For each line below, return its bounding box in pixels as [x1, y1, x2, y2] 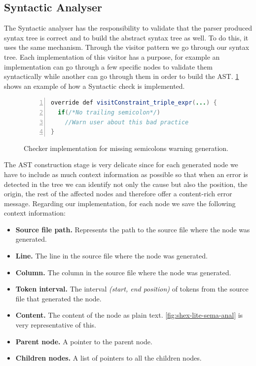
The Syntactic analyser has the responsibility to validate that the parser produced [4, 23, 253, 33]
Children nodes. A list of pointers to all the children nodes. [15, 353, 202, 363]
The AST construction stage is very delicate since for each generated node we [4, 159, 238, 170]
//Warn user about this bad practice [65, 118, 189, 126]
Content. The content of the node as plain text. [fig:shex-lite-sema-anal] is [15, 310, 243, 320]
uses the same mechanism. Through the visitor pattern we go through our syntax [4, 42, 249, 52]
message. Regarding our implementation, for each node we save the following [4, 198, 236, 208]
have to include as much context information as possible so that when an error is [4, 169, 248, 179]
